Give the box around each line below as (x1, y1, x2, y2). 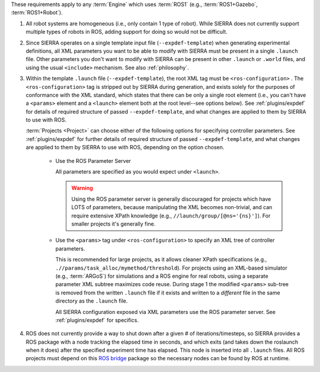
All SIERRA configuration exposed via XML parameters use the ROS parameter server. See (55, 308, 276, 315)
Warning (71, 184, 93, 192)
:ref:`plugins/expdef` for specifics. (55, 316, 139, 323)
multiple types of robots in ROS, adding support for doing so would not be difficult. (25, 28, 228, 36)
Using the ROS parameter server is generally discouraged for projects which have (71, 195, 271, 203)
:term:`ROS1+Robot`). (11, 9, 63, 16)
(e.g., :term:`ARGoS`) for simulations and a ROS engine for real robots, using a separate (55, 272, 269, 280)
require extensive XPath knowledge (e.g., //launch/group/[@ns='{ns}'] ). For (71, 212, 271, 219)
